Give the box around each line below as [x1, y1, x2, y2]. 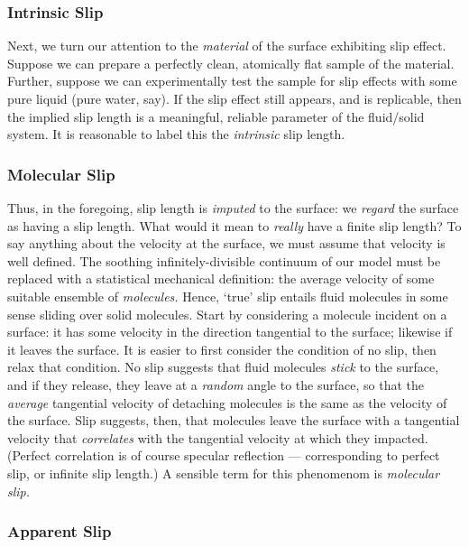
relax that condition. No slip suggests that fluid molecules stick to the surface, [7, 357, 439, 376]
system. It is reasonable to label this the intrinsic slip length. [7, 125, 345, 144]
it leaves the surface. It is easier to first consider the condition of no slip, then [7, 339, 437, 358]
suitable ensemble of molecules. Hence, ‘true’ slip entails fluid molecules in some [7, 286, 448, 305]
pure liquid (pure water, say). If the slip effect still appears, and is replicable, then [7, 89, 462, 107]
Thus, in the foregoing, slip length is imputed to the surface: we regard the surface [7, 199, 459, 217]
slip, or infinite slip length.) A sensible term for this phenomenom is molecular [7, 463, 440, 482]
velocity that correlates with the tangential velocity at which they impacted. [7, 428, 428, 447]
